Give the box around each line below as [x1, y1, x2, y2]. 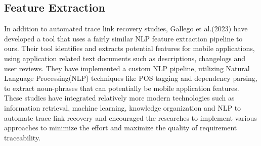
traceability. [4, 132, 41, 142]
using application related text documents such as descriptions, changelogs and [4, 53, 246, 63]
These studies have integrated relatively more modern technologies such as [4, 92, 235, 103]
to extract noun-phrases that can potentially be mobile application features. [4, 82, 239, 93]
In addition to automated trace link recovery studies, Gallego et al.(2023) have [4, 23, 248, 34]
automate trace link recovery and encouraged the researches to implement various [4, 112, 257, 123]
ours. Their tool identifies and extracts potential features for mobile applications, [4, 43, 255, 54]
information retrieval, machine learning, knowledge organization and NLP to [4, 102, 241, 113]
